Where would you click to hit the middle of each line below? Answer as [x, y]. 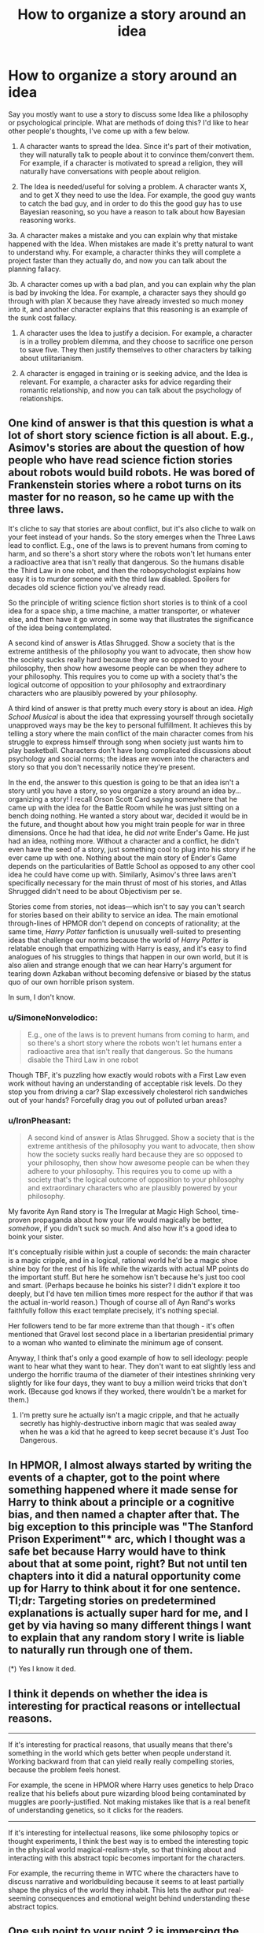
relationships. [41, 398]
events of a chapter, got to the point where [114, 1477]
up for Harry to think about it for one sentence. [125, 1588]
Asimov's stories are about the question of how [126, 448]
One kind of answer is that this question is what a [131, 423]
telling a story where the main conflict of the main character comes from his [131, 733]
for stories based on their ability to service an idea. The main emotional [123, 914]
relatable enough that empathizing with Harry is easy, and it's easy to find [128, 948]
